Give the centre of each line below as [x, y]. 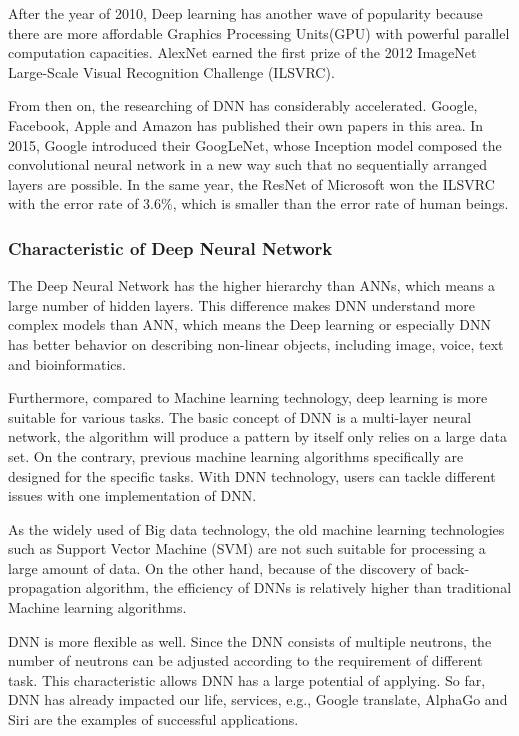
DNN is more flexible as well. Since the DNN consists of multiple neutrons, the [250, 640]
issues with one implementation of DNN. [132, 495]
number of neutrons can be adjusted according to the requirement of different [245, 660]
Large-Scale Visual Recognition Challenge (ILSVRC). [171, 71]
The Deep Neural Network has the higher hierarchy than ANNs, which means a [252, 285]
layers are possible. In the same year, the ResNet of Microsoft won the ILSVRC [251, 183]
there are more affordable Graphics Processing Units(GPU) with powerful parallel [259, 32]
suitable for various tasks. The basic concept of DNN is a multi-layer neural [240, 416]
